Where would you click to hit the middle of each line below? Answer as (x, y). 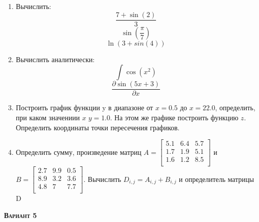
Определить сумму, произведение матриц (78, 152)
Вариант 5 (20, 215)
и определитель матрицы (216, 179)
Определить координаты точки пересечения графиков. (98, 127)
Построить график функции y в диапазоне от (84, 107)
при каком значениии (48, 117)
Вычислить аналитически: (55, 59)
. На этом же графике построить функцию (174, 117)
